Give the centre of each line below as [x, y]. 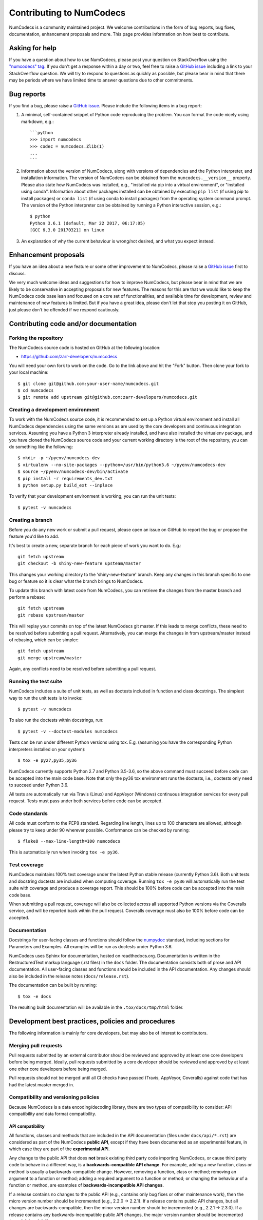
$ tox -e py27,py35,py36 [47, 761]
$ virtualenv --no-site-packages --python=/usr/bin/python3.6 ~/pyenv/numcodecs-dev [122, 465]
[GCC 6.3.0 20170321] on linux [67, 230]
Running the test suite [36, 681]
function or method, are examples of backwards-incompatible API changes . [86, 1185]
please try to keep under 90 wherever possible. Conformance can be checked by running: [99, 830]
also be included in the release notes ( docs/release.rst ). [69, 976]
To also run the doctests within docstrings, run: [56, 720]
